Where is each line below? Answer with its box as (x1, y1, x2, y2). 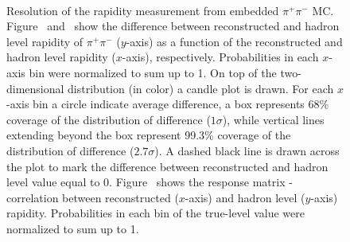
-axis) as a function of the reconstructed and (126, 33, 343, 49)
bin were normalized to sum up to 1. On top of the (29, 64, 277, 80)
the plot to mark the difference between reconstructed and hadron (6, 158, 329, 174)
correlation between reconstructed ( (6, 189, 179, 205)
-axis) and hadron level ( (185, 189, 305, 205)
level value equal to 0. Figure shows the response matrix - (6, 174, 293, 190)
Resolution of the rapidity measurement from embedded (6, 2, 279, 18)
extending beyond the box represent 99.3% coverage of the (6, 127, 291, 143)
